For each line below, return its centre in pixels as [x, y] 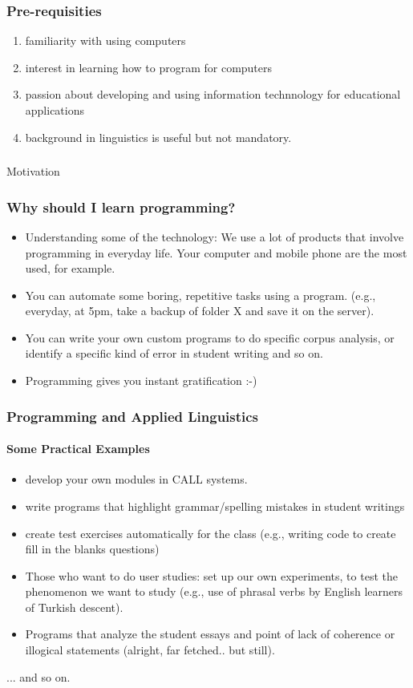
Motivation [33, 171]
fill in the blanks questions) [92, 549]
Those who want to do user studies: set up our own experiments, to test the [211, 575]
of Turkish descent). [74, 607]
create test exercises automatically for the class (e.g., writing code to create [211, 533]
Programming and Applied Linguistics [133, 416]
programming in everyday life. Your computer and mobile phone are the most [216, 252]
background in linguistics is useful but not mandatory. [158, 137]
